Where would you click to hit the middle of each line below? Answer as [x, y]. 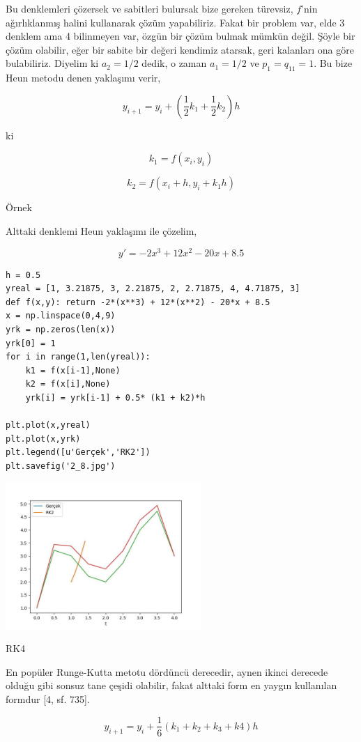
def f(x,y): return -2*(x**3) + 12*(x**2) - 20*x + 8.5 [138, 302]
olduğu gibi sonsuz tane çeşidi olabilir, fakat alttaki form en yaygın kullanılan [171, 685]
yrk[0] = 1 [31, 343]
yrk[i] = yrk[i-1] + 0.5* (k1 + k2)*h [115, 397]
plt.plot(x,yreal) [48, 425]
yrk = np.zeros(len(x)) [61, 330]
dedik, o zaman [174, 63]
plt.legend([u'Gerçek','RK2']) [78, 453]
